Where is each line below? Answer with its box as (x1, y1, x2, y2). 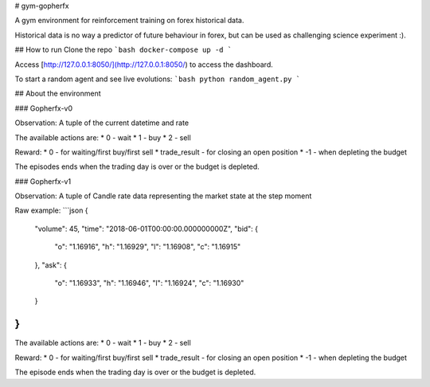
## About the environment (14, 88, 101, 99)
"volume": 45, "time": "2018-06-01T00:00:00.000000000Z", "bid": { (34, 224, 259, 233)
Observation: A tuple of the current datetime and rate (14, 118, 190, 127)
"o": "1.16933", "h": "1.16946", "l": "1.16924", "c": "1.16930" (54, 279, 244, 288)
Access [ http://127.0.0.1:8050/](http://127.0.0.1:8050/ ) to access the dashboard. (14, 60, 274, 69)
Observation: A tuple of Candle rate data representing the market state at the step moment (14, 191, 312, 201)
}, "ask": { (34, 260, 67, 270)
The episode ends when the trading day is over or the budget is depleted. (14, 367, 256, 377)
